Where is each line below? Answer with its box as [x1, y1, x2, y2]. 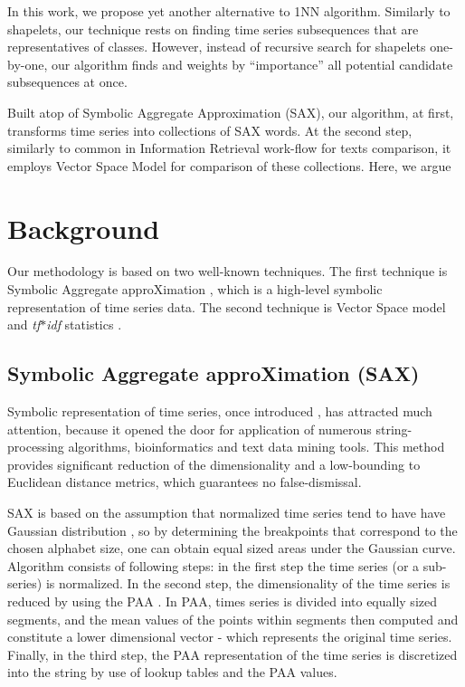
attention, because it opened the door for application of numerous [7, 419, 372, 438]
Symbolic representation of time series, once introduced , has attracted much [7, 402, 432, 421]
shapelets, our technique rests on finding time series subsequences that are [7, 19, 419, 38]
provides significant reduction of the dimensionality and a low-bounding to [7, 454, 421, 473]
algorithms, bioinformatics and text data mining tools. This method [68, 437, 445, 456]
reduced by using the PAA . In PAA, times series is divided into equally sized [7, 591, 437, 610]
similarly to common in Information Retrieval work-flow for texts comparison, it [7, 138, 451, 157]
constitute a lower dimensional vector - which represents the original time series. [7, 627, 452, 646]
